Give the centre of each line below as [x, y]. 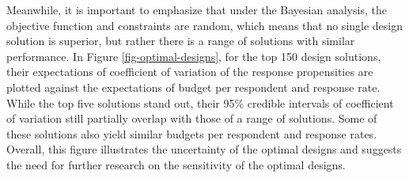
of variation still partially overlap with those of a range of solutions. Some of [192, 118]
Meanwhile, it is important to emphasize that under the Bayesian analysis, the [197, 9]
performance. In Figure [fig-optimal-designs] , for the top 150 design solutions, [194, 56]
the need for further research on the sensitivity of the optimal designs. [176, 164]
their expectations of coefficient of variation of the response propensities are [190, 72]
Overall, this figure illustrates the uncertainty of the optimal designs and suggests [204, 149]
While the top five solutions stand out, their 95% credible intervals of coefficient [200, 102]
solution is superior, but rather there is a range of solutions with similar [181, 41]
